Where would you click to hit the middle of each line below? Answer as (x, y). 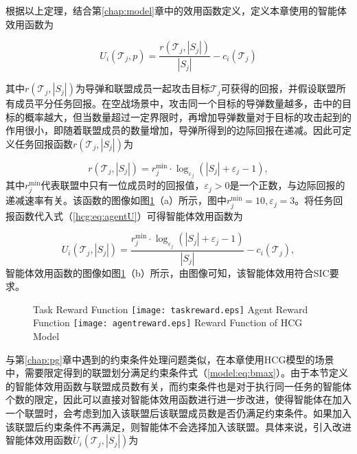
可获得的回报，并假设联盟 (278, 88)
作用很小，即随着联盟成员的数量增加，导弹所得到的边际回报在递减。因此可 (174, 130)
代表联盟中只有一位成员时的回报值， (123, 185)
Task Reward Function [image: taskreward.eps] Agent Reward (171, 309)
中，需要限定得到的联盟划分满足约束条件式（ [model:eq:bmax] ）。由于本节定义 (177, 373)
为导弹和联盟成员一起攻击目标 (142, 88)
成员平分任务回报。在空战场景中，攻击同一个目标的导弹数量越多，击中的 (178, 103)
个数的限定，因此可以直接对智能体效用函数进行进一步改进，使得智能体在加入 (178, 399)
